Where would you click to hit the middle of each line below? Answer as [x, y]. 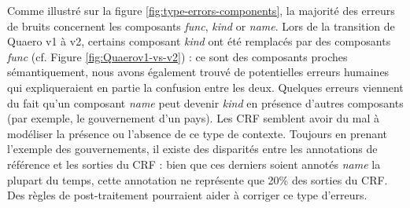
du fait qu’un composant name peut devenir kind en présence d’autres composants [205, 102]
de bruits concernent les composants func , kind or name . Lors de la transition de [201, 26]
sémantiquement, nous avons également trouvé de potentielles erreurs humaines [198, 72]
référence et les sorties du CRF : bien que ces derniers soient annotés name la [194, 164]
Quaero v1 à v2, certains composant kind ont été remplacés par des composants [199, 41]
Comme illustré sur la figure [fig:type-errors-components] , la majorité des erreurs [201, 10]
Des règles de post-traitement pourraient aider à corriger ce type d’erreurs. [187, 195]
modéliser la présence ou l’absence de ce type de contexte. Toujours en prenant [198, 133]
